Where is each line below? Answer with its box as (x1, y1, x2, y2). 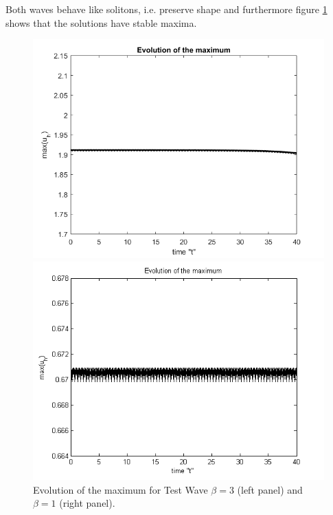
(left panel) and (237, 482, 303, 496)
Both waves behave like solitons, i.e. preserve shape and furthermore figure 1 (5, 2, 328, 16)
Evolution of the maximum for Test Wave (33, 482, 208, 496)
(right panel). (59, 496, 115, 510)
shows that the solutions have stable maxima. (5, 15, 197, 30)
